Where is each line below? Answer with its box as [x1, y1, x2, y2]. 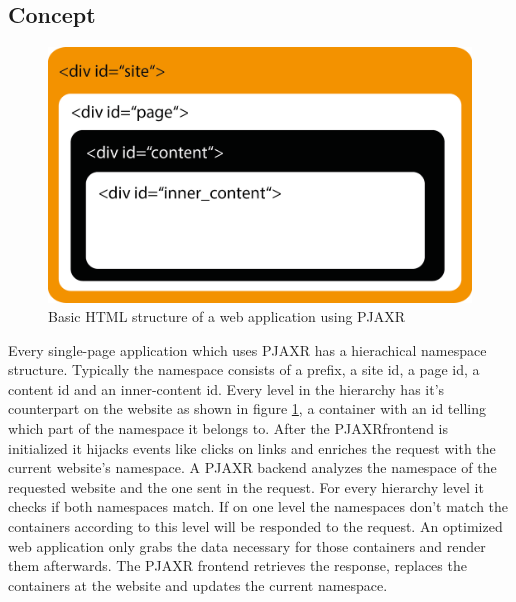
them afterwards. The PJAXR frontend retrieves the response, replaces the [8, 555, 467, 576]
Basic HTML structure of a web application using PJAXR [48, 306, 406, 327]
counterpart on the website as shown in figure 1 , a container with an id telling [8, 398, 486, 419]
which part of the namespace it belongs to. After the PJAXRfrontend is [8, 418, 448, 439]
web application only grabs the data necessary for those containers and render [8, 535, 486, 556]
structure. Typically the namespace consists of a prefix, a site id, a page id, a [8, 359, 480, 380]
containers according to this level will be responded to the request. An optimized [8, 516, 503, 537]
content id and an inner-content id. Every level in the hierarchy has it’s [8, 378, 445, 399]
